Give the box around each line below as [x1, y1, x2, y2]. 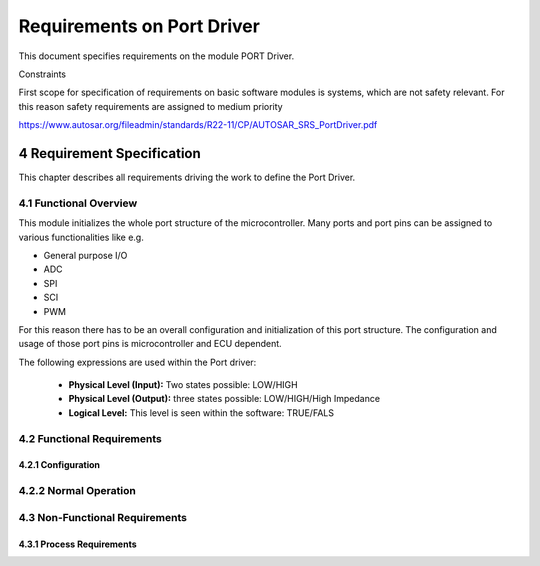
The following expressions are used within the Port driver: [18, 356, 257, 368]
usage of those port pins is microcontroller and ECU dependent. [18, 338, 282, 350]
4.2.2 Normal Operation [18, 484, 137, 498]
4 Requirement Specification [18, 145, 202, 162]
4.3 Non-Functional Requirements [18, 510, 187, 524]
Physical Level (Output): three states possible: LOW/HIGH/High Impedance [68, 393, 380, 405]
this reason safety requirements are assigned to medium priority [18, 100, 284, 112]
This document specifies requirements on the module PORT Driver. [18, 50, 295, 62]
